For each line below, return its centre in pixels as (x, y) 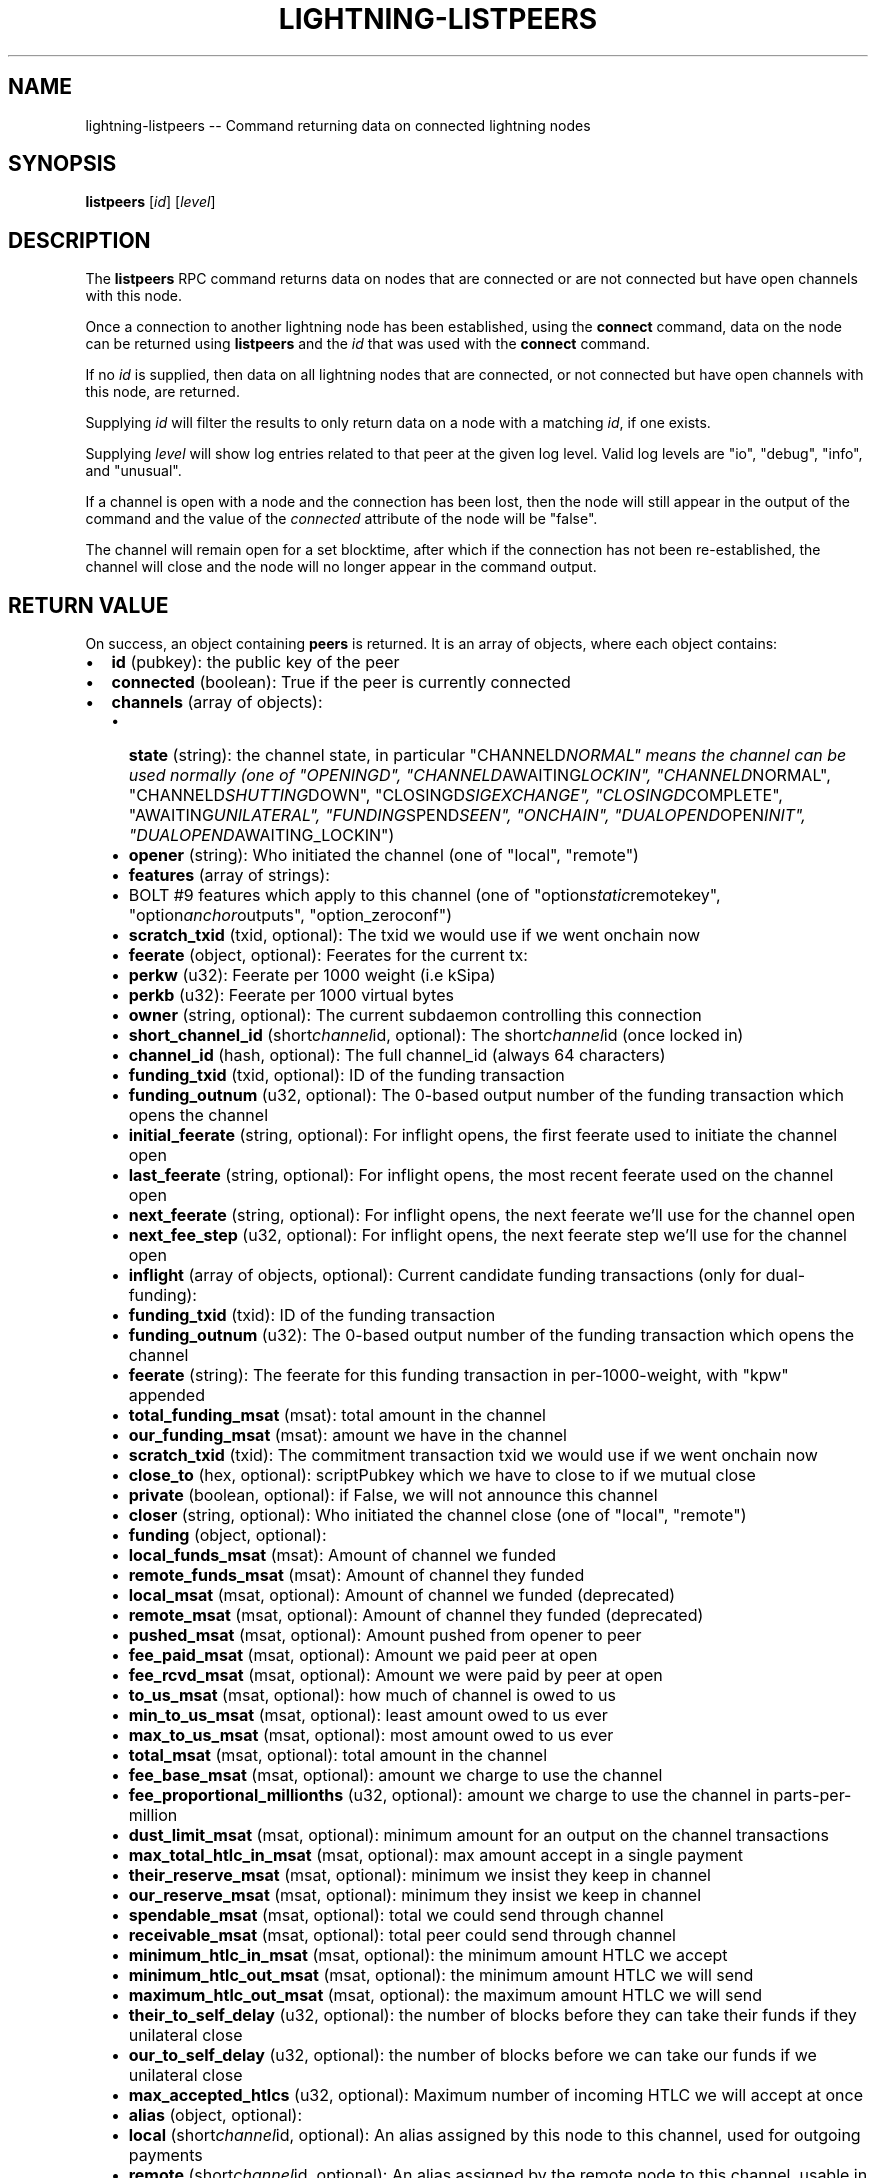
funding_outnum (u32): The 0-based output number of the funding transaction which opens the (491, 1335)
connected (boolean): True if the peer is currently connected (341, 682)
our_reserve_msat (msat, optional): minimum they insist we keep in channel (414, 1895)
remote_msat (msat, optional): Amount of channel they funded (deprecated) (416, 1615)
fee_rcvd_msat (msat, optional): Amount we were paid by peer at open (395, 1675)
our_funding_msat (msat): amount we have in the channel (347, 1435)
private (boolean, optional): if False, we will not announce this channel (393, 1495)
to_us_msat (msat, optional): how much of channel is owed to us (372, 1695)
